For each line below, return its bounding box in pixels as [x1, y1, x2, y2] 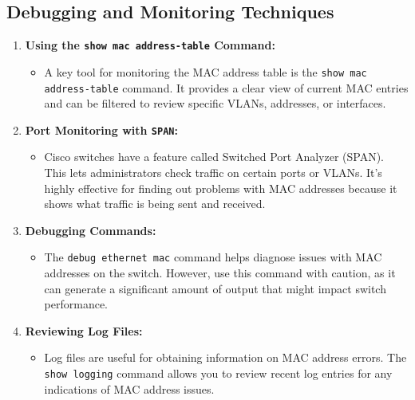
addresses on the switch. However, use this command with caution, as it [44, 265, 396, 281]
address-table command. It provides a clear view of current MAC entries [44, 79, 409, 96]
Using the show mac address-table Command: [25, 37, 275, 53]
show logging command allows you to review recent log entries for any [44, 365, 393, 382]
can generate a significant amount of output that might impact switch [44, 280, 386, 296]
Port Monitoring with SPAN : [25, 121, 178, 138]
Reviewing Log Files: [25, 322, 143, 339]
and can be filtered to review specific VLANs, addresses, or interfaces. [44, 95, 386, 112]
